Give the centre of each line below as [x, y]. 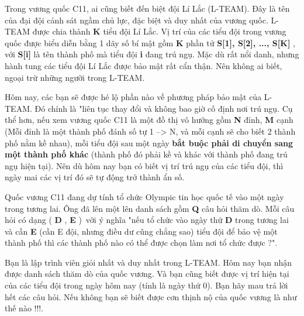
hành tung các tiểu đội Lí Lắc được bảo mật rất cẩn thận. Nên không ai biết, [144, 65]
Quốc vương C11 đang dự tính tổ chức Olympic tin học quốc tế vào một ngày [144, 196]
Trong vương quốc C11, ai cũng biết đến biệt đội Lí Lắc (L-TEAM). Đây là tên [147, 8]
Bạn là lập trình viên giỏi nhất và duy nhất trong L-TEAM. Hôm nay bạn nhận [148, 262]
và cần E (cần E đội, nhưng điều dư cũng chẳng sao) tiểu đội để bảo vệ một [141, 231]
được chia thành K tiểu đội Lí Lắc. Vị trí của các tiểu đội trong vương [159, 31]
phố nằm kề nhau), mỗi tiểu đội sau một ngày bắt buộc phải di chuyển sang [149, 142]
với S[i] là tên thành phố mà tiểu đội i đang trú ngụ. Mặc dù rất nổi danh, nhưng [152, 54]
